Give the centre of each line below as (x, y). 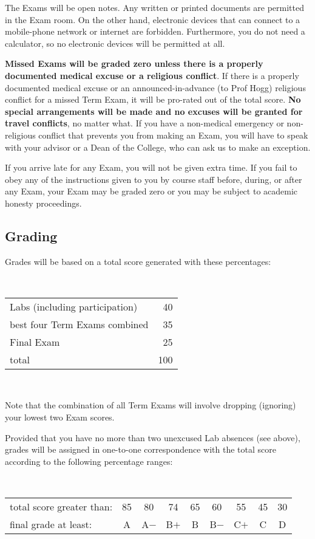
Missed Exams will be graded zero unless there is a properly (134, 64)
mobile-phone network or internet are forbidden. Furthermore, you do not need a (155, 31)
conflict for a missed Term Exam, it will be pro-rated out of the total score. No (153, 99)
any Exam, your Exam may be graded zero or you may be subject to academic (151, 191)
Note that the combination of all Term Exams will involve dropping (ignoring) (151, 405)
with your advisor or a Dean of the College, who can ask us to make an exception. (158, 147)
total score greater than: (61, 507)
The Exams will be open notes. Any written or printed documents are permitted (154, 7)
